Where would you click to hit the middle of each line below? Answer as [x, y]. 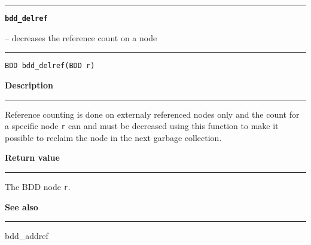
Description [29, 85]
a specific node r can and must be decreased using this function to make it [142, 126]
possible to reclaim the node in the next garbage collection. [113, 137]
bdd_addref [27, 236]
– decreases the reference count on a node [81, 37]
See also [22, 206]
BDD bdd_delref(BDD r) [50, 66]
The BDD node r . [38, 186]
